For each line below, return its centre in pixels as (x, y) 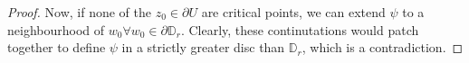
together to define (57, 47)
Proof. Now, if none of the (79, 12)
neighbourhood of (56, 29)
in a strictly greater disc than (203, 47)
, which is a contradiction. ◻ (383, 47)
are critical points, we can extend (293, 12)
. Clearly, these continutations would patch (300, 29)
